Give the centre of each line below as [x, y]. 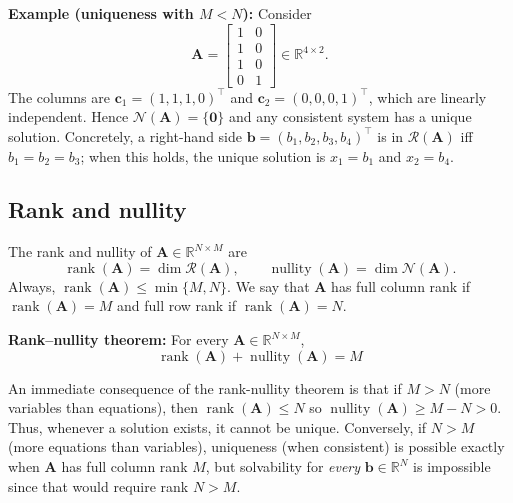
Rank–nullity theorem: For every [118, 339]
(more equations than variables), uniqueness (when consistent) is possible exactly [256, 446]
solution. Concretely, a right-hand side [125, 135]
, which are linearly [427, 96]
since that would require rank [98, 485]
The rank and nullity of [80, 251]
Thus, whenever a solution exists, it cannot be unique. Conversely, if [217, 426]
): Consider [277, 13]
